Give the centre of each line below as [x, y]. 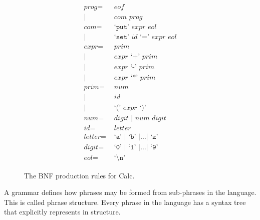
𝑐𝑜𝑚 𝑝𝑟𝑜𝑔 [128, 17]
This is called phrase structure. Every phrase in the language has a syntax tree [125, 202]
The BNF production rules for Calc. [79, 175]
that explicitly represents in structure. [62, 212]
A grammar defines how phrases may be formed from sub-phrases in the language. [130, 192]
